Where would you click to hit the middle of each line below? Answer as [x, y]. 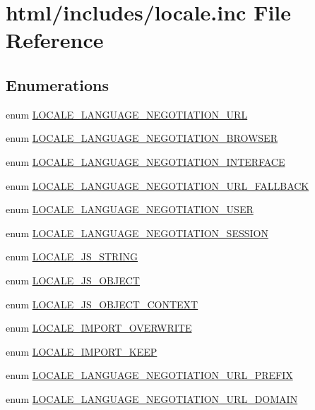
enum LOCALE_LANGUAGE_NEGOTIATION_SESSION [137, 233]
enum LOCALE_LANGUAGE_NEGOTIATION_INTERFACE [145, 161]
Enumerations [58, 84]
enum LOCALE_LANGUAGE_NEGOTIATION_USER [130, 209]
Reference [55, 40]
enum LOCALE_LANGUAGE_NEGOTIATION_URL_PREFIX [149, 375]
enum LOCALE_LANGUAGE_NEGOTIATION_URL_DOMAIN [152, 398]
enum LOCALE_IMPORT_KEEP [82, 351]
